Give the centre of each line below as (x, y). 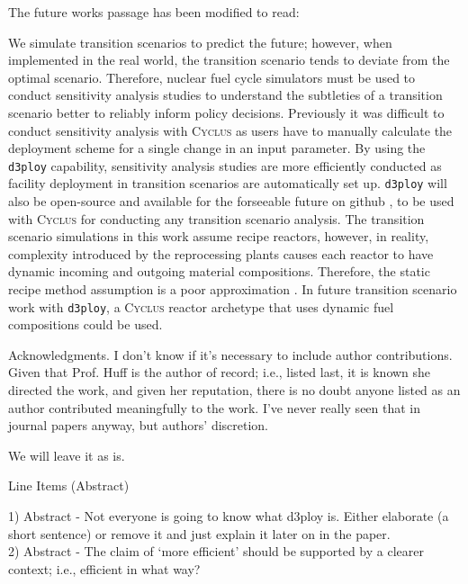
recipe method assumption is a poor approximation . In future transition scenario (233, 289)
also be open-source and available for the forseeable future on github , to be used (231, 201)
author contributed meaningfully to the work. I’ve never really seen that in (215, 407)
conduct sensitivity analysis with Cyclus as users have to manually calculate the (230, 130)
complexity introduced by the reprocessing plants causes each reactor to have (221, 253)
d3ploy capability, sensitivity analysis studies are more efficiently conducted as (225, 165)
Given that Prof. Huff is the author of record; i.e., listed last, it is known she (220, 372)
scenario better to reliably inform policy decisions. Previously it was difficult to (226, 112)
